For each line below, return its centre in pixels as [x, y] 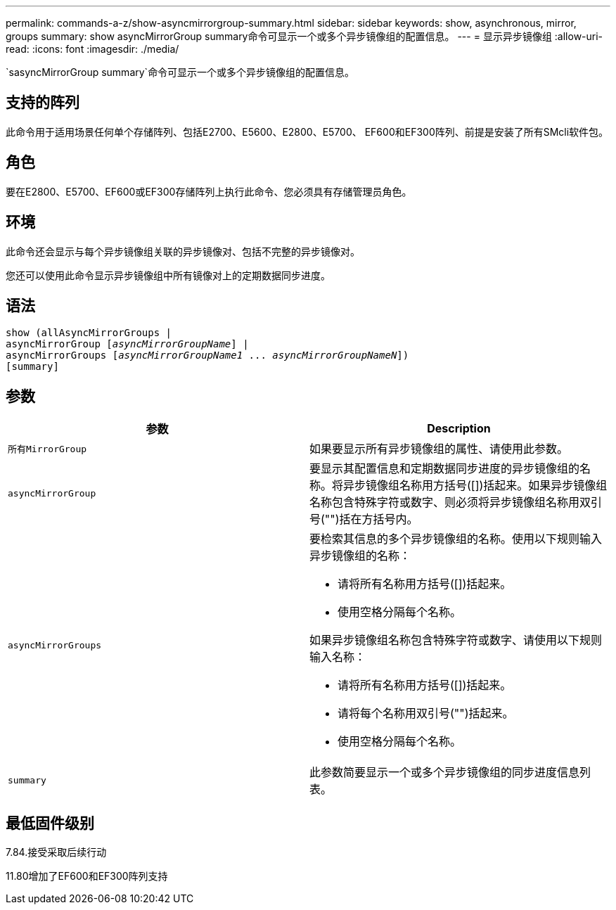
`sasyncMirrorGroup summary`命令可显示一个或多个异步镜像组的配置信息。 [180, 72]
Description [459, 429]
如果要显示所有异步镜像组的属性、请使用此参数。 [439, 449]
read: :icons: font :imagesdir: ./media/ [92, 49]
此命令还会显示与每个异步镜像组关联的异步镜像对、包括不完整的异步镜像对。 [183, 251]
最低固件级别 [50, 823]
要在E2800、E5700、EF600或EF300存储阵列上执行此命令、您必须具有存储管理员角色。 [209, 191]
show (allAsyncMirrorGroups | [89, 333]
